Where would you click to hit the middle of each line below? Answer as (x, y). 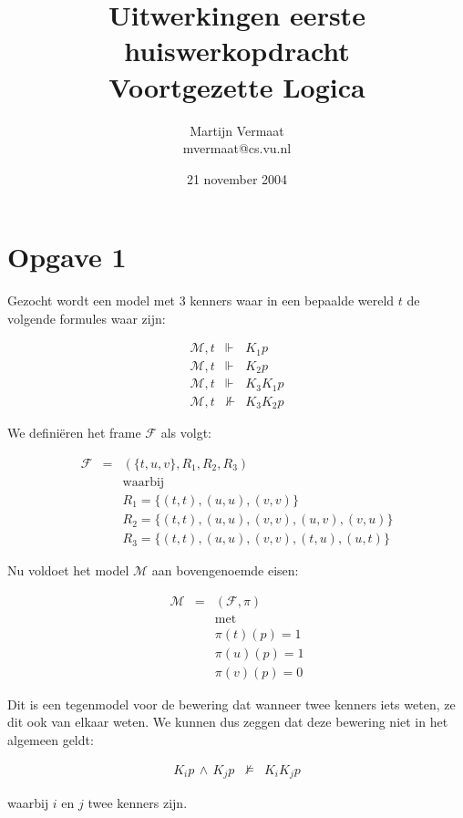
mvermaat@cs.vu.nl (237, 148)
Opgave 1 (67, 257)
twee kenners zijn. (138, 803)
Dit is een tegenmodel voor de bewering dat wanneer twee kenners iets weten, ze (231, 704)
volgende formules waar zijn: (87, 318)
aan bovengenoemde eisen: (225, 570)
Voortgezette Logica (237, 86)
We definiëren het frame (74, 433)
